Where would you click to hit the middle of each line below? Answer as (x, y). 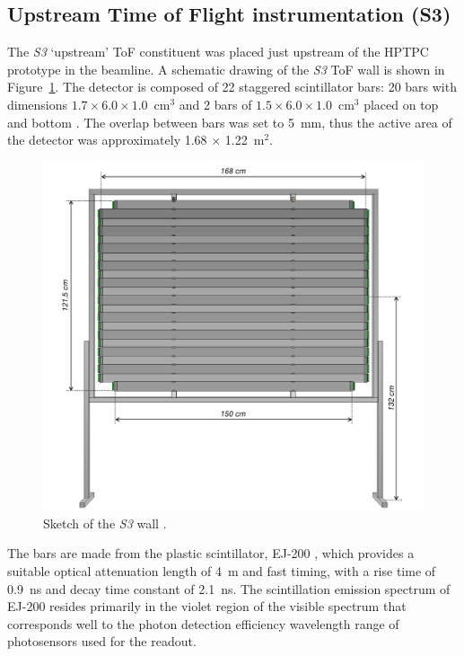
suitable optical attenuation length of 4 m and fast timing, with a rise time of (222, 570)
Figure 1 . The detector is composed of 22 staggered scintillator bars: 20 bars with (232, 87)
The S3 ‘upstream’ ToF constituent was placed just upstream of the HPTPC (218, 52)
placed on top (401, 104)
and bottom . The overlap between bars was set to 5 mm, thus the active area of (230, 122)
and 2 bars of (215, 104)
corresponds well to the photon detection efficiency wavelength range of (203, 623)
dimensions (38, 104)
